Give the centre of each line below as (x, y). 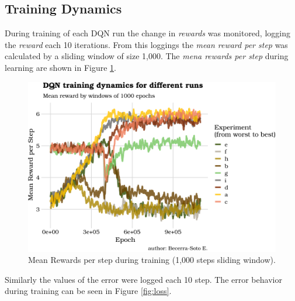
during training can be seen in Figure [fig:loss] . (88, 291)
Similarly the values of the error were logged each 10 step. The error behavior (143, 279)
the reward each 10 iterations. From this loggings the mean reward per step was (146, 44)
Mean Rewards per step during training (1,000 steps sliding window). (152, 260)
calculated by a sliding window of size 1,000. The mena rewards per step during (147, 56)
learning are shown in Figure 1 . (60, 67)
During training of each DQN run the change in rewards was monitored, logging (147, 33)
